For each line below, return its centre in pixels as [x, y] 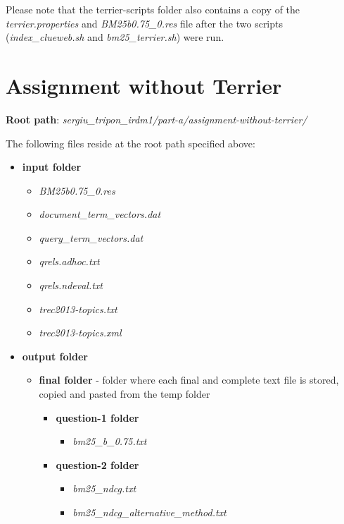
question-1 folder [97, 417]
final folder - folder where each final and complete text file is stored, [189, 380]
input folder [52, 167]
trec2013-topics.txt [78, 309]
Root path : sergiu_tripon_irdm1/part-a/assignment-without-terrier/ [157, 119]
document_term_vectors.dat [100, 214]
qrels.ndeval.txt [71, 285]
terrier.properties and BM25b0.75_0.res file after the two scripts [145, 23]
